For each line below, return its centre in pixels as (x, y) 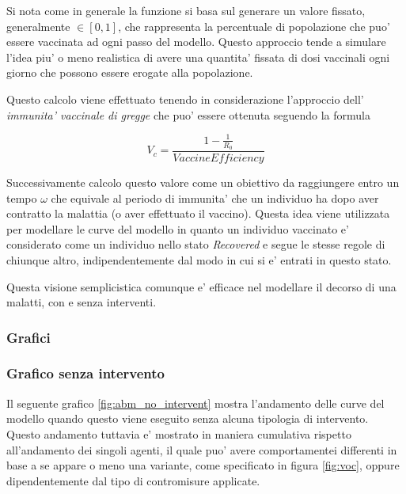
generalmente (38, 26)
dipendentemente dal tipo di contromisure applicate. (133, 480)
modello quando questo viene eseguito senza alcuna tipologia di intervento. (188, 418)
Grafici (28, 337)
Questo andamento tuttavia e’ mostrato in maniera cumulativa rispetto (179, 433)
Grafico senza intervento (85, 373)
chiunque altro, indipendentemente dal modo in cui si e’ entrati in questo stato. (199, 259)
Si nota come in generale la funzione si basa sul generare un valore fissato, (186, 10)
